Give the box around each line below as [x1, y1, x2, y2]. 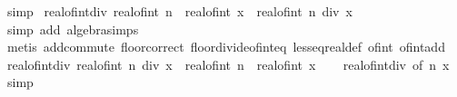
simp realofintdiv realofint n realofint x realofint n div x [6, 2, 353, 20]
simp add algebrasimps [6, 19, 139, 38]
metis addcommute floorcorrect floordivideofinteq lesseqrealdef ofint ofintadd [6, 37, 445, 56]
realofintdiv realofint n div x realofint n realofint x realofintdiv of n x [6, 54, 450, 73]
